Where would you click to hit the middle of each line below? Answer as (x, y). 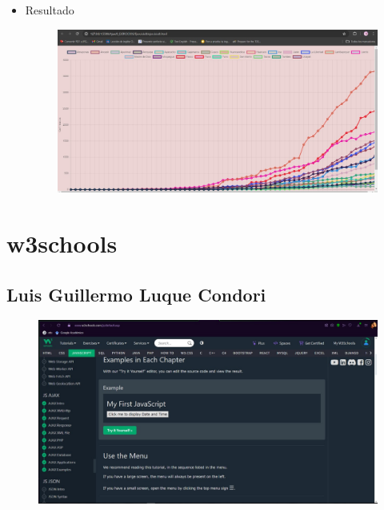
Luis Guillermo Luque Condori (136, 294)
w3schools (62, 243)
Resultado (50, 10)
